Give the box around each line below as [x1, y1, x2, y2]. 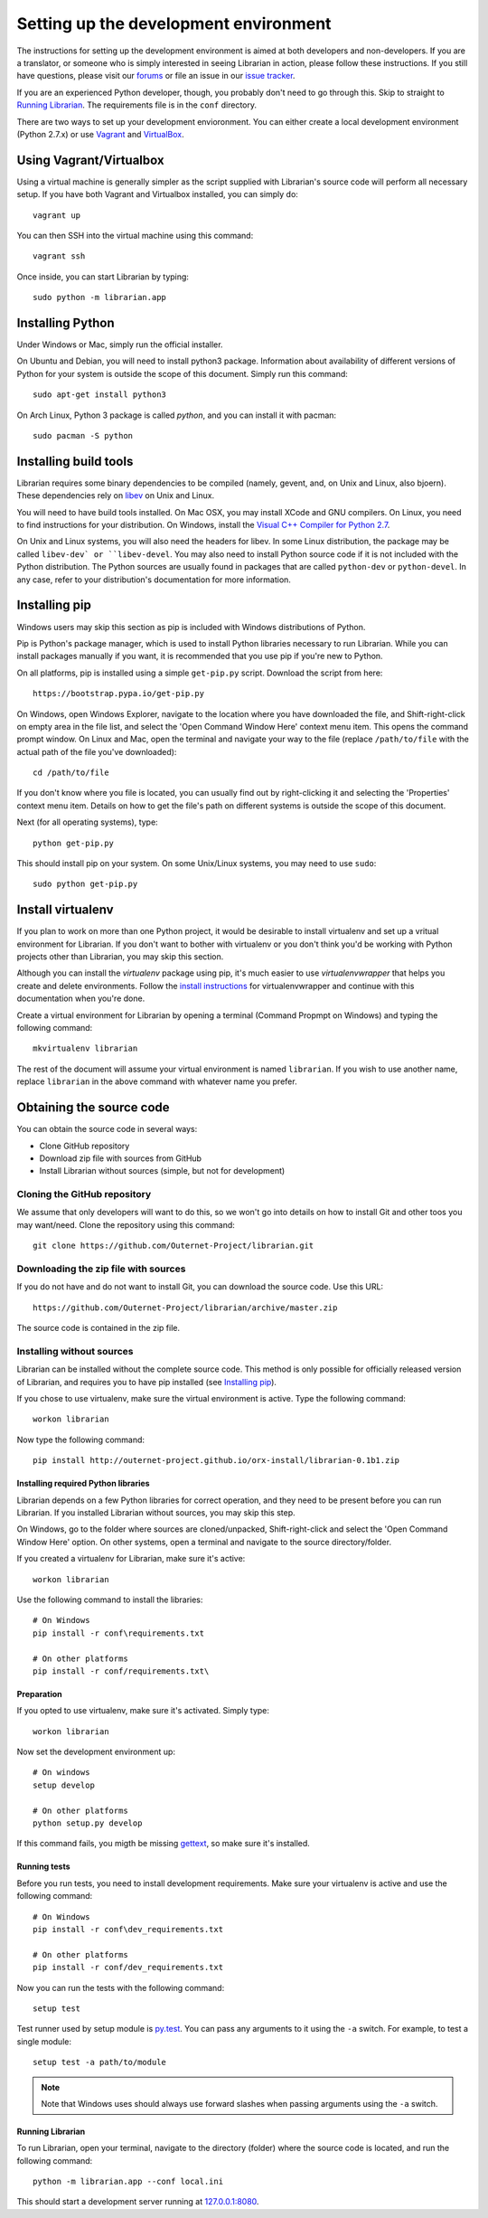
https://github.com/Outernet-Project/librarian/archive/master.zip [33, 1302, 338, 1313]
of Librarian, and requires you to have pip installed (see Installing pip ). [16, 1376, 277, 1387]
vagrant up [33, 210, 81, 221]
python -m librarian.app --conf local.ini [33, 2176, 224, 2187]
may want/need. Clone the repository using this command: [16, 1219, 235, 1230]
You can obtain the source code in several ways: [16, 1124, 198, 1135]
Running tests [16, 1861, 71, 1872]
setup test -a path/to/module [33, 2057, 167, 2068]
